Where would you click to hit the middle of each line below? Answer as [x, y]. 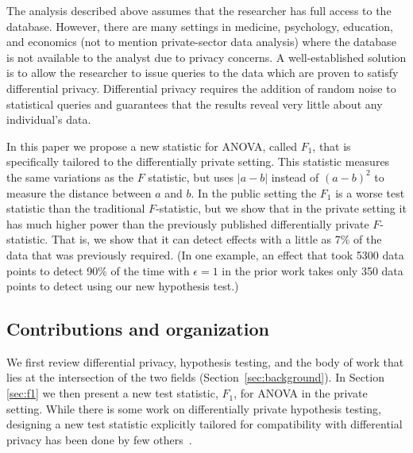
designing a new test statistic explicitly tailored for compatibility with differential [205, 424]
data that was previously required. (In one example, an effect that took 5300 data [205, 254]
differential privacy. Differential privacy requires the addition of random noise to [201, 88]
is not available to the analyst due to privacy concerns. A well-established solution [206, 57]
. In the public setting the [254, 192]
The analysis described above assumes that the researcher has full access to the [199, 10]
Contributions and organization [138, 329]
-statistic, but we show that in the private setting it [281, 208]
